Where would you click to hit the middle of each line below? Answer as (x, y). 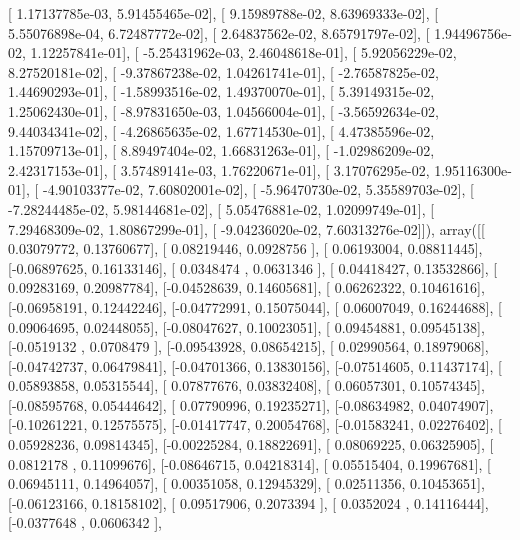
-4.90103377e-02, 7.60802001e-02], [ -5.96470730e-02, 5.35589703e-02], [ (258, 189)
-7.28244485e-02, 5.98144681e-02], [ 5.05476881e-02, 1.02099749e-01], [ (221, 208)
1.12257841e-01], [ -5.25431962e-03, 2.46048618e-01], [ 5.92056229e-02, (243, 52)
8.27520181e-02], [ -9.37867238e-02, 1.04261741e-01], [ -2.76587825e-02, (223, 71)
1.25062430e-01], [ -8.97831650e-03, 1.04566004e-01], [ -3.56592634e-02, (223, 110)
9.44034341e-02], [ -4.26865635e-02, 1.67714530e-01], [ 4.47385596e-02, (221, 130)
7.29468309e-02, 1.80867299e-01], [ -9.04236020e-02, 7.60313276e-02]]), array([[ (246, 228)
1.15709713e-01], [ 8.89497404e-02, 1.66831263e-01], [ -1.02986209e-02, (221, 150)
